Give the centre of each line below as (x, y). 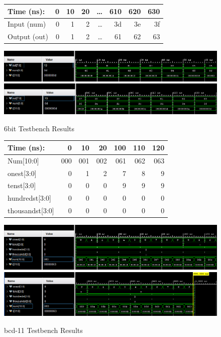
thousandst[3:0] (31, 210)
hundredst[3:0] (29, 198)
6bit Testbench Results (39, 128)
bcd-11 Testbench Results (43, 330)
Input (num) (27, 24)
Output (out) (28, 36)
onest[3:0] (22, 173)
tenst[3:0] (22, 185)
